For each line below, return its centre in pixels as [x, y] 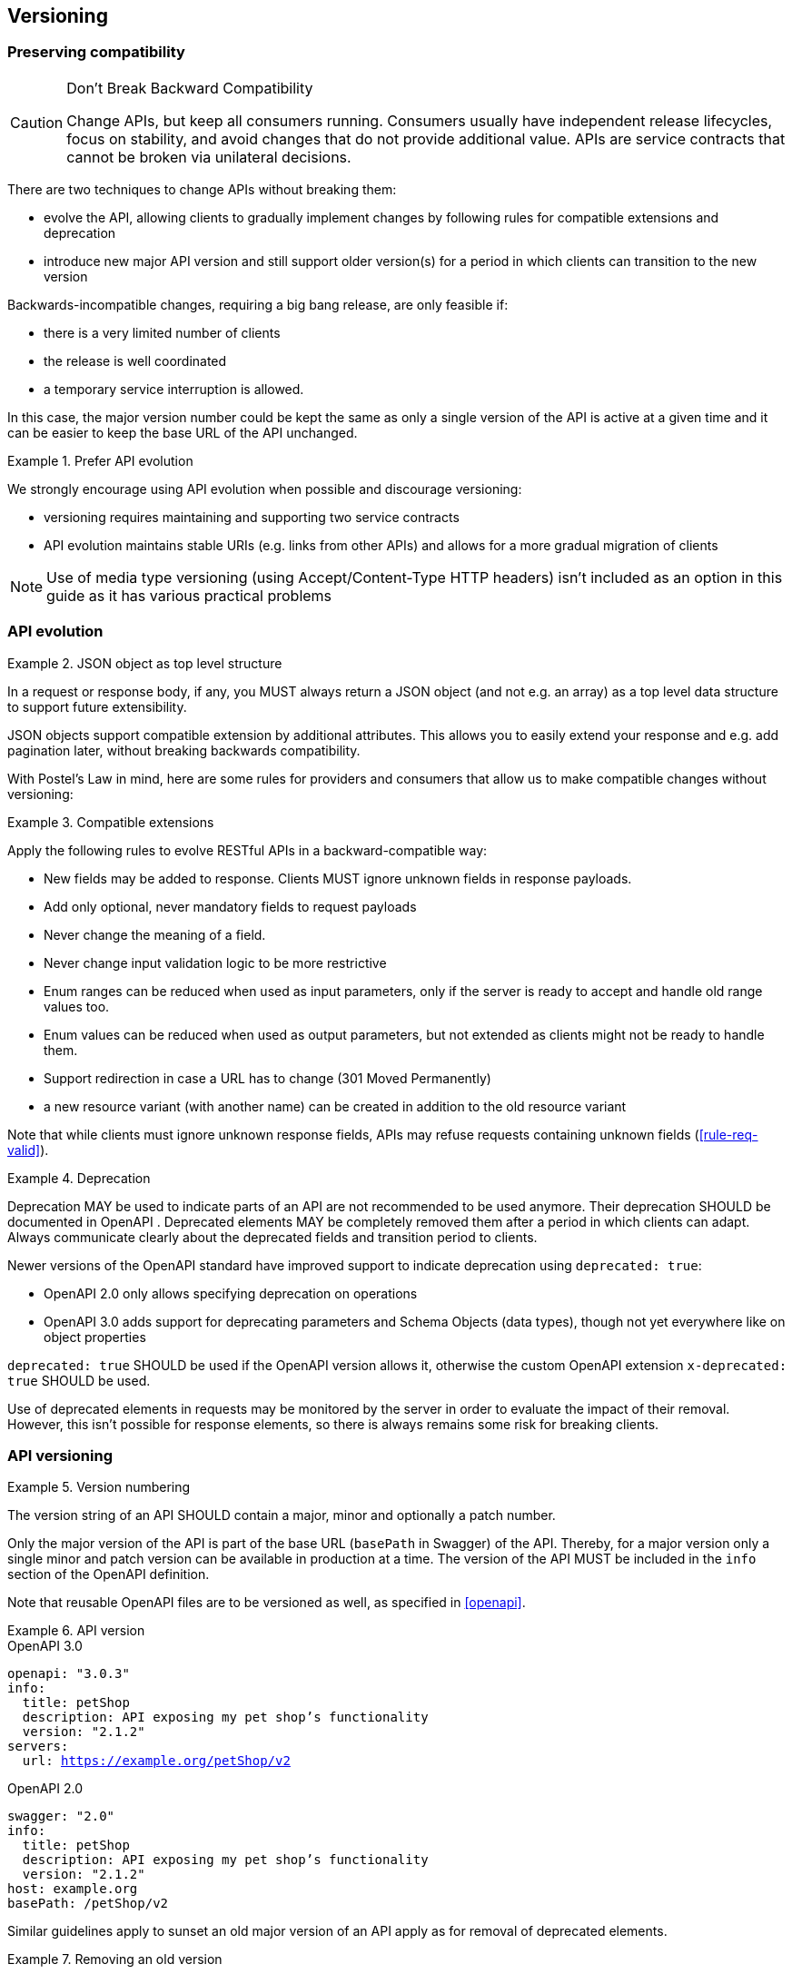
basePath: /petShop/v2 [88, 1904]
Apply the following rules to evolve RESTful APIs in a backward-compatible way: [247, 850]
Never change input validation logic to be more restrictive [215, 962]
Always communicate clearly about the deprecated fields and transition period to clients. [272, 1237]
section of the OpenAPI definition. [109, 1574]
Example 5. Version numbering [99, 1487]
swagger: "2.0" [61, 1816]
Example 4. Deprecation [79, 1178]
